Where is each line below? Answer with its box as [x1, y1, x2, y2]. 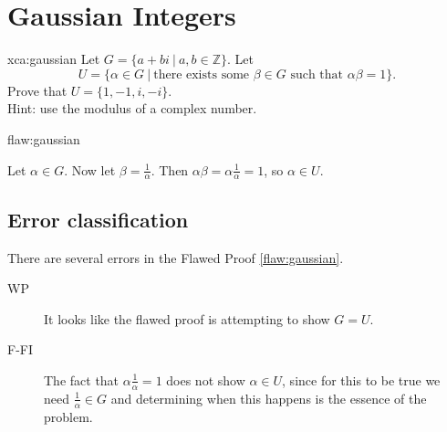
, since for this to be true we [282, 370, 441, 389]
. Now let [64, 160, 116, 179]
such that [290, 68, 344, 81]
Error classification [7, 205, 189, 233]
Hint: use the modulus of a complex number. [7, 99, 257, 118]
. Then [151, 160, 189, 179]
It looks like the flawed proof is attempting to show [44, 309, 330, 328]
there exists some [153, 68, 250, 81]
